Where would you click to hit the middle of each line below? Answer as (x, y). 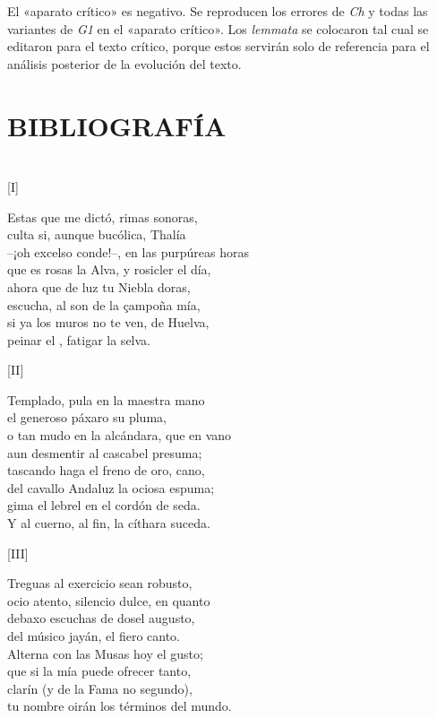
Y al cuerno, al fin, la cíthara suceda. (109, 523)
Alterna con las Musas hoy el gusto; (105, 653)
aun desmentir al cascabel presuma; (105, 452)
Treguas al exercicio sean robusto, (100, 583)
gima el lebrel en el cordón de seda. (104, 505)
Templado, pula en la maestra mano (106, 399)
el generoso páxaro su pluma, (87, 417)
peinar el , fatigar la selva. (79, 339)
